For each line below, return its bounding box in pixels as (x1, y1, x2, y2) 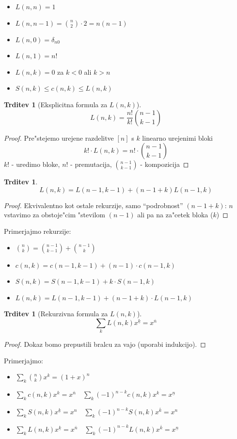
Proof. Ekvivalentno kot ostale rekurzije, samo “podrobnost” (4, 200, 183, 210)
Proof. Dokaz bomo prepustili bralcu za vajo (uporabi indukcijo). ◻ (4, 339, 206, 349)
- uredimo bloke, (11, 159, 60, 169)
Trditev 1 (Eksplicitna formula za (4, 99, 108, 109)
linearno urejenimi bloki (142, 132, 213, 143)
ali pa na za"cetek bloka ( (137, 210, 213, 220)
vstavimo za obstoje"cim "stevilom (4, 210, 106, 220)
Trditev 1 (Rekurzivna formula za (4, 309, 108, 319)
